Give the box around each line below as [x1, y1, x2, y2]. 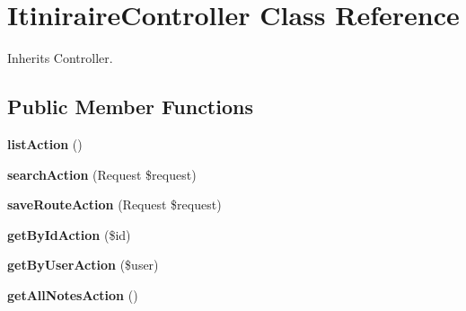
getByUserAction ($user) [7, 255, 159, 274]
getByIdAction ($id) [7, 225, 131, 244]
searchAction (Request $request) [7, 164, 197, 183]
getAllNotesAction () [7, 285, 138, 304]
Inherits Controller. [7, 49, 113, 67]
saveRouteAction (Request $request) [7, 195, 222, 214]
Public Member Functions [7, 93, 253, 120]
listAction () [7, 134, 83, 153]
